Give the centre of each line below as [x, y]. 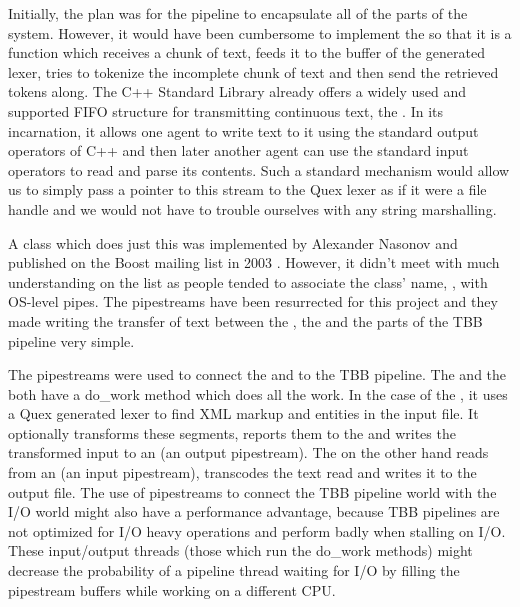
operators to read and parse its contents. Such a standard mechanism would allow [259, 169]
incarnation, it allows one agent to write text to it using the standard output [243, 130]
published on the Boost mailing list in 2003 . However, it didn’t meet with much [254, 262]
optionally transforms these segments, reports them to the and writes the [232, 432]
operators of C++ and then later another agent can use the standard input [238, 150]
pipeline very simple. [71, 340]
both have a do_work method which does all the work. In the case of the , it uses [258, 393]
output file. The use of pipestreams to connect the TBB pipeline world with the [252, 491]
